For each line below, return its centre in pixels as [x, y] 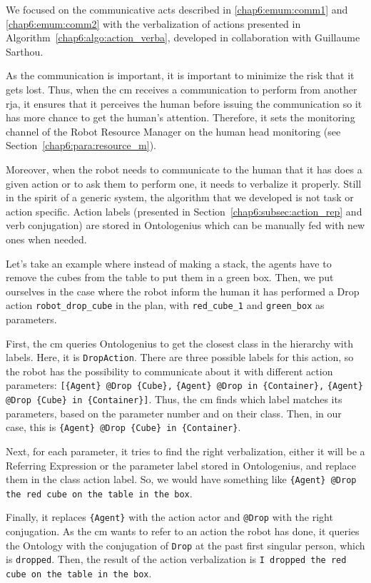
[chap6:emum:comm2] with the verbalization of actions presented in [153, 23]
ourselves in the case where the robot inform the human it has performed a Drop [183, 291]
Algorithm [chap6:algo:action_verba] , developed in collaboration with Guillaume [183, 37]
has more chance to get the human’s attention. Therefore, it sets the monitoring [181, 117]
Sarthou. [25, 51]
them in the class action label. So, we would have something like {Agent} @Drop [181, 479]
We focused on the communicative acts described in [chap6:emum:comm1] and [177, 9]
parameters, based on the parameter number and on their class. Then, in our [174, 413]
